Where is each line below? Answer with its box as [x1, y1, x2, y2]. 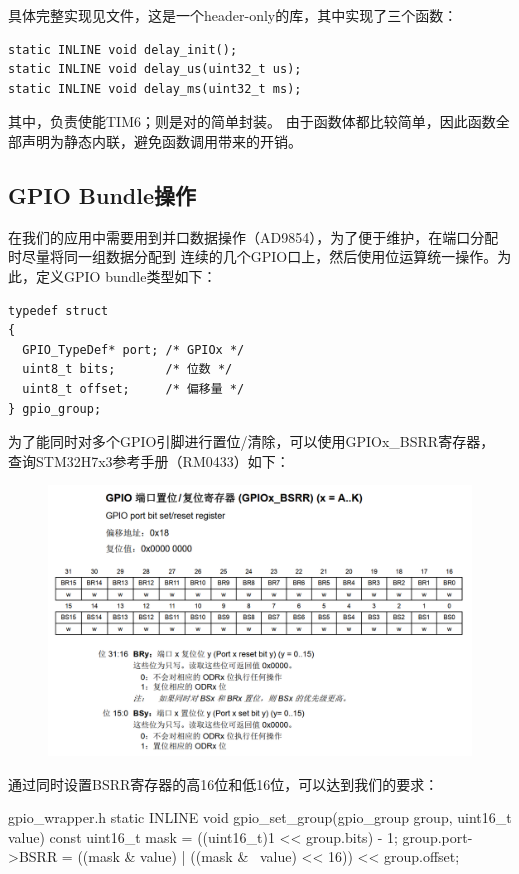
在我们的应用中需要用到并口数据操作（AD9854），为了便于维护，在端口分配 [8, 226, 499, 247]
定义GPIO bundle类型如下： [35, 265, 217, 286]
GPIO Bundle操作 [8, 179, 197, 210]
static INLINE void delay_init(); [8, 42, 238, 57]
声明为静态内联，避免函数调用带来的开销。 [21, 130, 302, 151]
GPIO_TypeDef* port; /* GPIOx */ [22, 342, 245, 357]
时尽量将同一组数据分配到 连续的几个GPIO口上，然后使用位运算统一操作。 [8, 246, 498, 267]
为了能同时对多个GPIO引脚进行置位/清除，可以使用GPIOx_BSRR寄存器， [8, 431, 495, 452]
